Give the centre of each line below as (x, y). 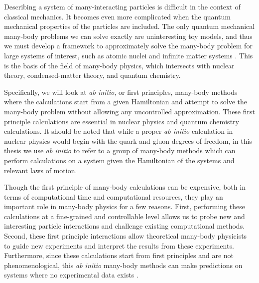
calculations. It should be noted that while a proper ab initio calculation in (119, 131)
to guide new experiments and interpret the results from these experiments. (119, 245)
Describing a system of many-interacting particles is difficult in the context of (122, 6)
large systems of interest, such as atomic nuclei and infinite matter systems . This (129, 55)
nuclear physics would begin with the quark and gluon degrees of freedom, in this (128, 141)
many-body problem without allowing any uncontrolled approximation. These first (129, 111)
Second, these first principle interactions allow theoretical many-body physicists (126, 236)
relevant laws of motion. (41, 170)
